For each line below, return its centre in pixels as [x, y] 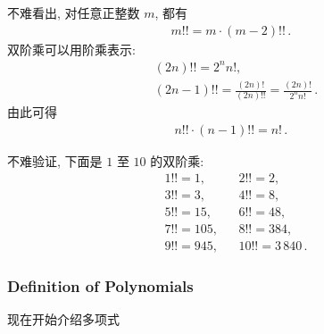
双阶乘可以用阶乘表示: [71, 49]
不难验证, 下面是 [55, 161]
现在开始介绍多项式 [63, 319]
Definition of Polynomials [100, 285]
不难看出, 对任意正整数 [74, 13]
